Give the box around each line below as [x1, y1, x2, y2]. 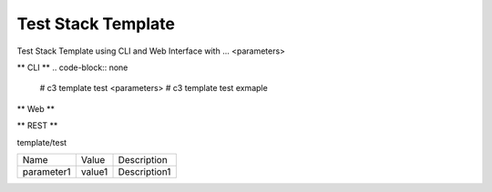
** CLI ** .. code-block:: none [16, 62, 128, 73]
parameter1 [22, 165, 71, 177]
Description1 [118, 165, 171, 177]
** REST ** [16, 120, 58, 131]
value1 [80, 165, 108, 177]
